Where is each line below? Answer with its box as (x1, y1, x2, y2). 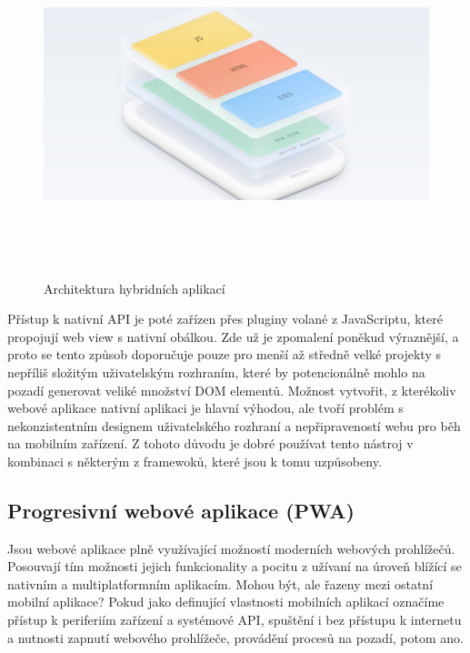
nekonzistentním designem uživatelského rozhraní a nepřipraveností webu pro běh (7, 416, 461, 435)
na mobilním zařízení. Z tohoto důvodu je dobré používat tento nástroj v (7, 434, 414, 453)
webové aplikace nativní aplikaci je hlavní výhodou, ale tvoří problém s (7, 398, 404, 417)
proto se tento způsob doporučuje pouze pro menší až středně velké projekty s (7, 345, 441, 364)
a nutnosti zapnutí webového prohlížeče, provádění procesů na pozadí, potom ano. (7, 628, 464, 647)
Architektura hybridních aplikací (44, 278, 225, 297)
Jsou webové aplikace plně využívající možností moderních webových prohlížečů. (7, 538, 455, 558)
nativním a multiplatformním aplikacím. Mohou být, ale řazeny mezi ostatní (7, 574, 434, 593)
